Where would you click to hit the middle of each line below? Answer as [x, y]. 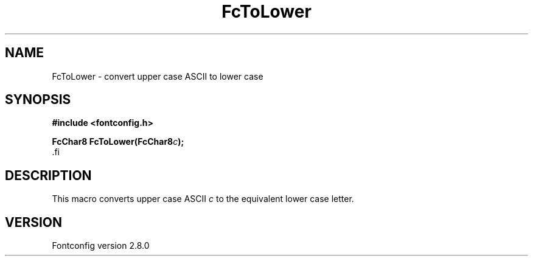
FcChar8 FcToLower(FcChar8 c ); [118, 142]
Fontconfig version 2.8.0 [101, 246]
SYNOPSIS [38, 100]
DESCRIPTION [48, 175]
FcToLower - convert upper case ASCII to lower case [158, 76]
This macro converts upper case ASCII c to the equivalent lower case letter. [203, 199]
